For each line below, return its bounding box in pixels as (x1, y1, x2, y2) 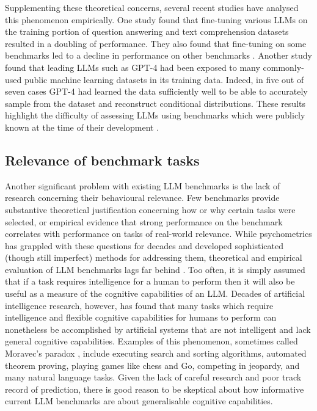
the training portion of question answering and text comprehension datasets (5, 25, 289, 38)
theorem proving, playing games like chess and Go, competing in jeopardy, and (5, 358, 300, 371)
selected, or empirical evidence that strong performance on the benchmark (5, 215, 283, 228)
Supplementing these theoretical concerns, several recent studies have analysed (5, 1, 299, 13)
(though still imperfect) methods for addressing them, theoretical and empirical (5, 251, 302, 264)
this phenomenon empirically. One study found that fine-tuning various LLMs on (5, 13, 308, 26)
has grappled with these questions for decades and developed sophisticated (5, 239, 284, 252)
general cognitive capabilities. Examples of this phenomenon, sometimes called (5, 335, 298, 347)
